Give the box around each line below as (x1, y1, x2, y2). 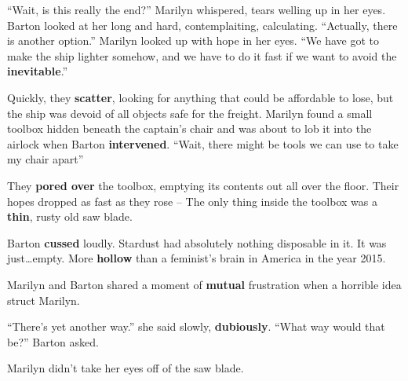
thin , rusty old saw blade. (7, 208, 133, 225)
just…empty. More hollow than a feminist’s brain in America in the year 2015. (7, 250, 386, 266)
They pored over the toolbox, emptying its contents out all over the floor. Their (7, 177, 399, 193)
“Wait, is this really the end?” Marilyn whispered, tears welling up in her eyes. (7, 2, 386, 17)
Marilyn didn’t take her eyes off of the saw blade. (7, 360, 244, 376)
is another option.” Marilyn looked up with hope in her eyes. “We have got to (7, 32, 379, 49)
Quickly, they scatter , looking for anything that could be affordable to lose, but (7, 89, 394, 105)
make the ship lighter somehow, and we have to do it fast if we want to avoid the (7, 47, 397, 64)
